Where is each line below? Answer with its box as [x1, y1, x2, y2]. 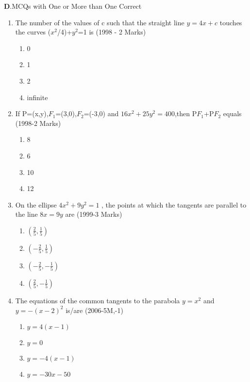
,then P [174, 108, 197, 119]
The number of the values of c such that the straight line [15, 17, 184, 27]
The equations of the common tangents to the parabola [15, 295, 180, 305]
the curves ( [15, 27, 51, 37]
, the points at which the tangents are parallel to [101, 199, 247, 209]
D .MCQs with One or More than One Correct [4, 1, 142, 11]
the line [15, 209, 38, 219]
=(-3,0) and [83, 108, 119, 119]
